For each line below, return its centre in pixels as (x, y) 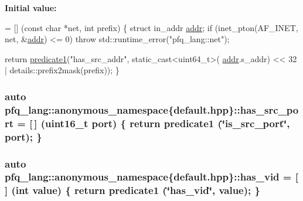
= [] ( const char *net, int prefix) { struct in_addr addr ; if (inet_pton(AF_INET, (151, 27)
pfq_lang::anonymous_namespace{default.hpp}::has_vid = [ (151, 177)
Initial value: (31, 8)
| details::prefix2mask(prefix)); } (62, 70)
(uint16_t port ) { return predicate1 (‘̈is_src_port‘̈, (165, 123)
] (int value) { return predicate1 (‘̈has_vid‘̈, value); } (132, 190)
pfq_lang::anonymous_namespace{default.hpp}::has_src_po (152, 109)
